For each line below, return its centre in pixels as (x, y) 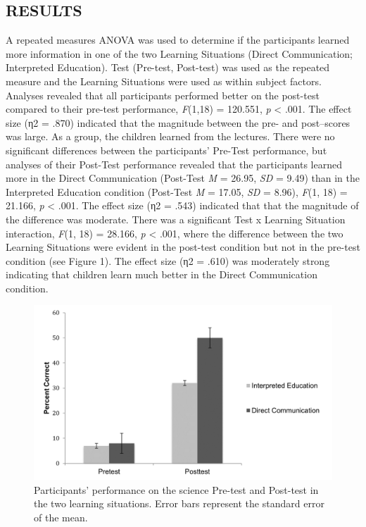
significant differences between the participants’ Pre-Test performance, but (166, 150)
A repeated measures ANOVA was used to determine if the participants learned (178, 40)
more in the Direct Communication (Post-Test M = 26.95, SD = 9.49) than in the (183, 178)
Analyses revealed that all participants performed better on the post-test (163, 95)
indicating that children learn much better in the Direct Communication (162, 274)
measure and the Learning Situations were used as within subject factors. (164, 81)
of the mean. (61, 517)
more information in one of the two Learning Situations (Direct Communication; (179, 53)
